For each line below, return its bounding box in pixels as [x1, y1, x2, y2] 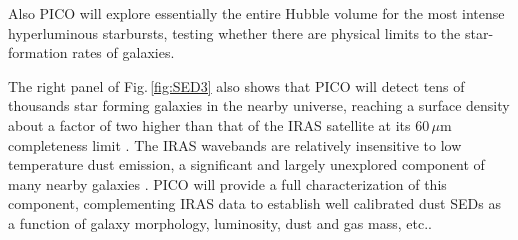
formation [8, 42, 68, 63]
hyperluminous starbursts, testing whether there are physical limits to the [8, 22, 461, 43]
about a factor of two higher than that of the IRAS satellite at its [8, 114, 411, 135]
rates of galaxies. [72, 42, 175, 63]
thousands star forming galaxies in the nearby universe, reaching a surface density [8, 95, 510, 116]
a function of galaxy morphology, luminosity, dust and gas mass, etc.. [8, 212, 432, 233]
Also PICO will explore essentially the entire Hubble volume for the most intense [8, 3, 505, 23]
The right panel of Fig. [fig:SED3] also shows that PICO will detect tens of [8, 75, 465, 96]
